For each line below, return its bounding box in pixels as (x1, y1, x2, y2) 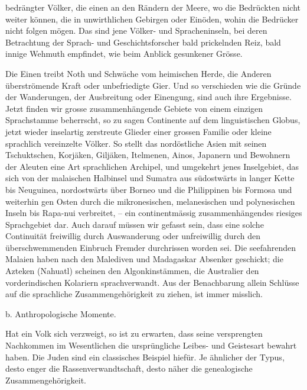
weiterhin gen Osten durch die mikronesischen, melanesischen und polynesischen (5, 195, 295, 207)
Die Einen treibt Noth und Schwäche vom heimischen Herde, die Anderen (5, 67, 272, 79)
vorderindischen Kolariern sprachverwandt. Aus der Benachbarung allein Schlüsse (5, 276, 299, 288)
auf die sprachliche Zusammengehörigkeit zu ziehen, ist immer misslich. (5, 288, 263, 300)
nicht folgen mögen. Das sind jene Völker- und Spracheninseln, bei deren (5, 24, 267, 37)
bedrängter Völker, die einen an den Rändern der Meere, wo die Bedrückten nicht (5, 1, 301, 13)
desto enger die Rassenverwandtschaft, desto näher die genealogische (5, 362, 253, 375)
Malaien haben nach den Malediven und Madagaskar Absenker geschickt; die (5, 253, 283, 265)
